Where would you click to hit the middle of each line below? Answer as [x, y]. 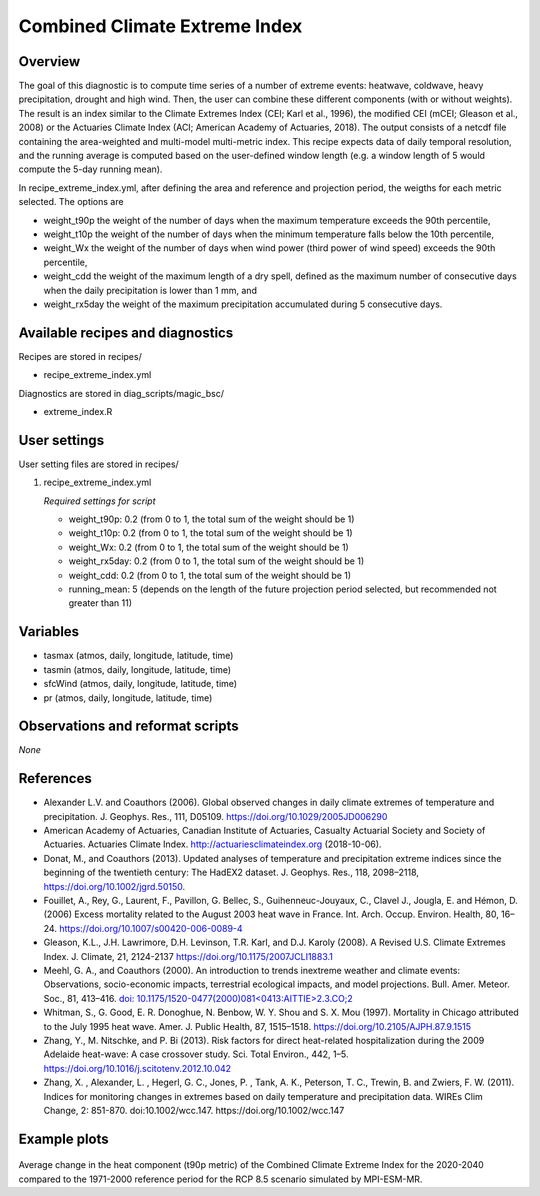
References [55, 778]
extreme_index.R [78, 411]
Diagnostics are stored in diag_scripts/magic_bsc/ [121, 393]
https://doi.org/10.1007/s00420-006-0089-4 [151, 928]
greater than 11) [100, 603]
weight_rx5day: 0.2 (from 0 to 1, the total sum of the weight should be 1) [216, 561]
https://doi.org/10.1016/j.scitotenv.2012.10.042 [137, 1068]
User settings [61, 440]
